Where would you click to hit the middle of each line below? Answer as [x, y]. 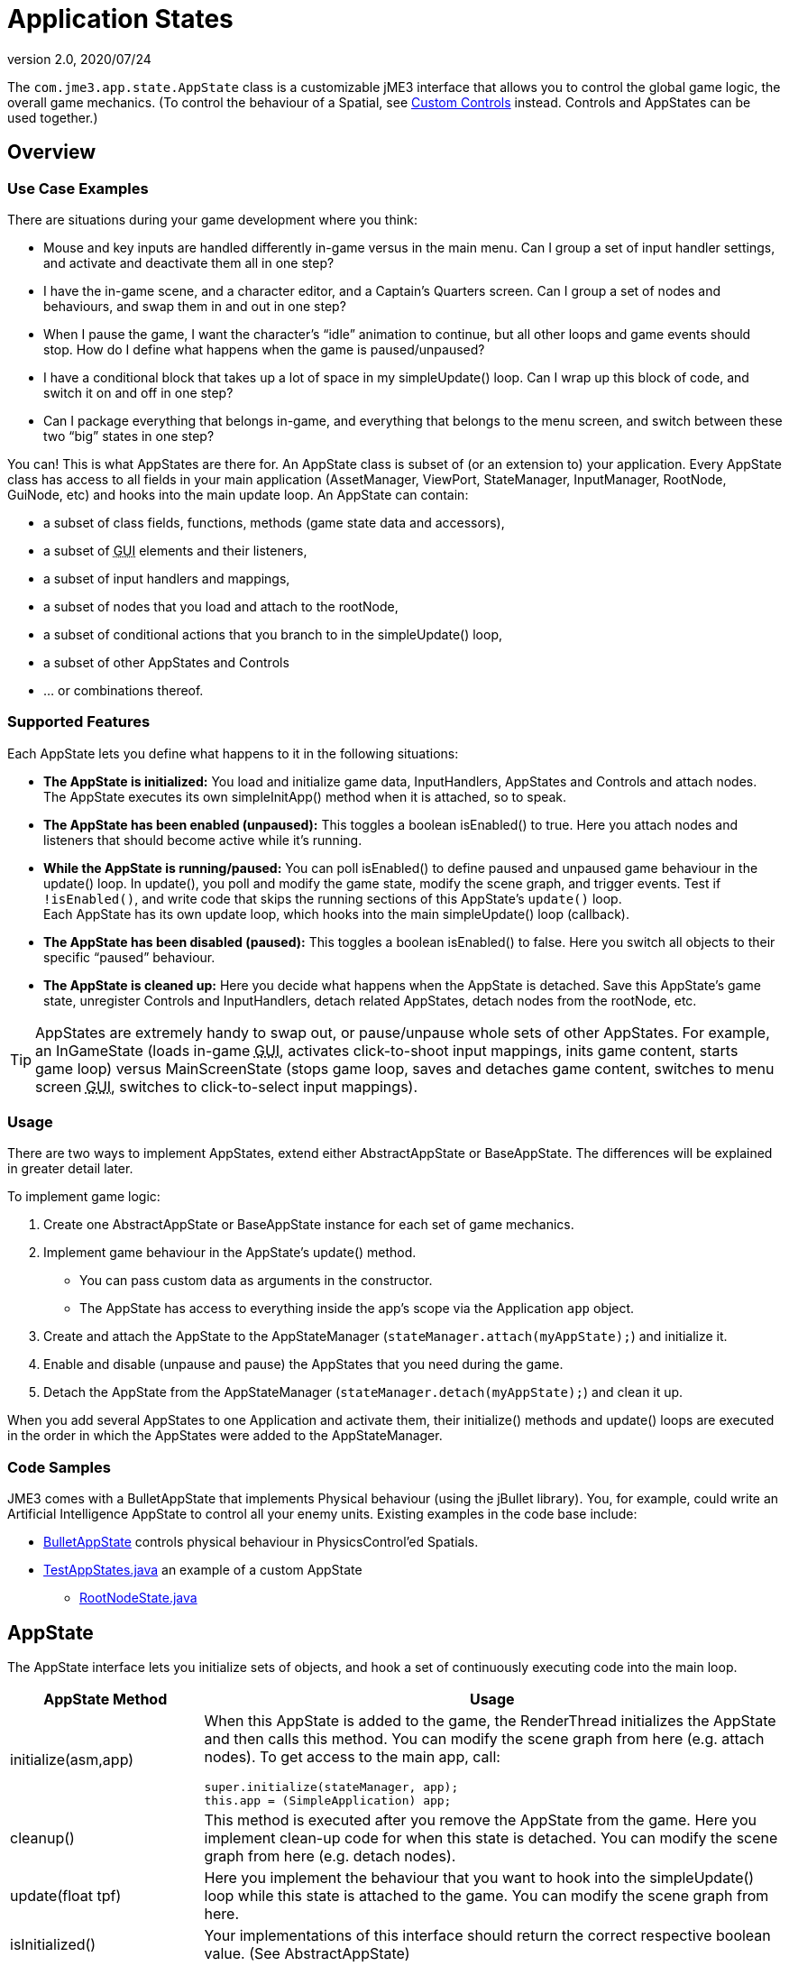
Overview [52, 152]
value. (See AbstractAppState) [307, 1954]
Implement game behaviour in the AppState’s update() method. [230, 1253]
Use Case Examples [78, 188]
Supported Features [79, 722]
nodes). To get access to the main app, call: [352, 1757]
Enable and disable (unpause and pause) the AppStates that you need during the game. [303, 1364]
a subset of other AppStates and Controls [166, 662]
